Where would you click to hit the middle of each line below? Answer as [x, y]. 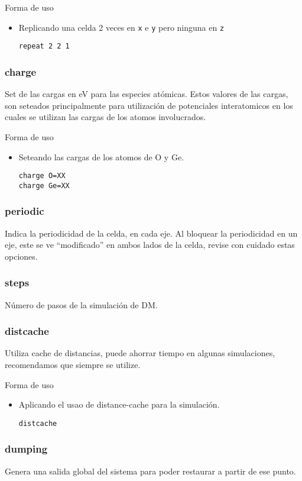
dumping [26, 449]
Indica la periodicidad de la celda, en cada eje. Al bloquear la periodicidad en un [151, 233]
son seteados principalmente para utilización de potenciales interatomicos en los [149, 105]
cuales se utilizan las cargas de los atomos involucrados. [105, 117]
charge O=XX [42, 176]
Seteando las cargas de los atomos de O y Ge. [101, 156]
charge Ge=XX [44, 185]
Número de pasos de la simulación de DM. [81, 304]
